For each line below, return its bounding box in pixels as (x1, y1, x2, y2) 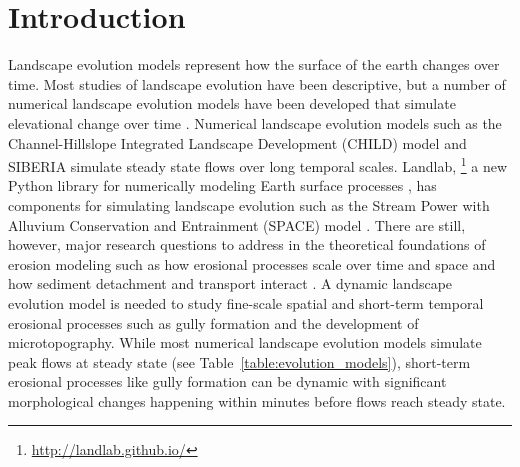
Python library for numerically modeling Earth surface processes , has (8, 175, 437, 196)
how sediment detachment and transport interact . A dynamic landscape (8, 273, 453, 294)
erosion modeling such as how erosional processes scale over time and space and (8, 253, 496, 274)
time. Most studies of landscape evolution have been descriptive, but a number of (8, 73, 506, 94)
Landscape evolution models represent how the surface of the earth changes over (8, 54, 500, 75)
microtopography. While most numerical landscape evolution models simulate (8, 332, 482, 353)
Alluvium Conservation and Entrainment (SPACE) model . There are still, (8, 214, 466, 235)
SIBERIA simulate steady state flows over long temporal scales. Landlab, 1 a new (8, 153, 508, 176)
